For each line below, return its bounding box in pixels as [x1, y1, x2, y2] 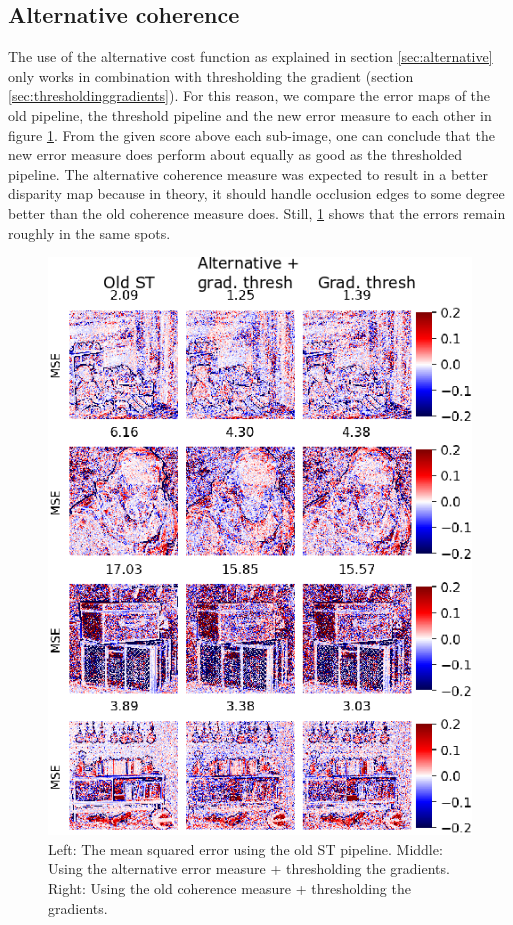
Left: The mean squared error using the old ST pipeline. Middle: [48, 838, 443, 859]
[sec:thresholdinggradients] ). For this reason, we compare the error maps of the [8, 85, 491, 106]
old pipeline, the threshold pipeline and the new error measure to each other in [8, 104, 492, 125]
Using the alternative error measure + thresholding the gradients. [48, 858, 450, 879]
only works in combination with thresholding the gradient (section [8, 65, 414, 86]
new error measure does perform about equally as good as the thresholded [8, 144, 463, 165]
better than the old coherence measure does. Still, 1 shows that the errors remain [8, 202, 506, 223]
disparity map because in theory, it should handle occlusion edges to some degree [8, 183, 505, 204]
